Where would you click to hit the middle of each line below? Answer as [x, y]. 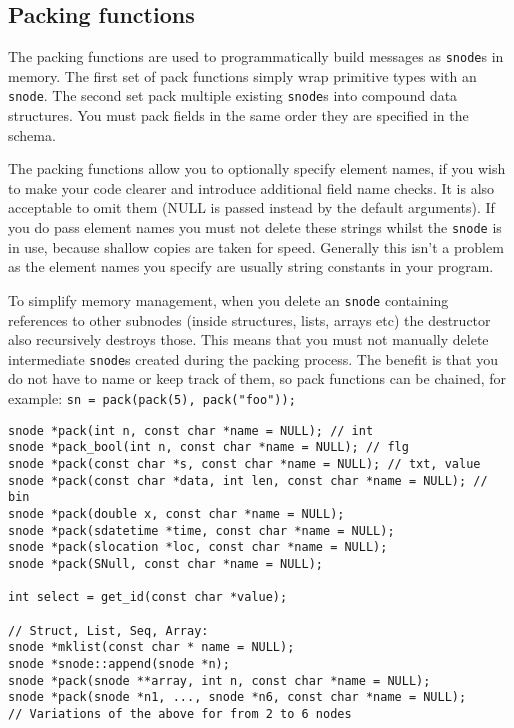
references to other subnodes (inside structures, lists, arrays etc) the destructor [249, 319]
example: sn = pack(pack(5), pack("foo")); [152, 398]
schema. [32, 134]
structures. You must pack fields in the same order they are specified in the [238, 115]
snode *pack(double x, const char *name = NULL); [176, 513]
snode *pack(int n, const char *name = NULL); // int [191, 430]
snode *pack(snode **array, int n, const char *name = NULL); [219, 680]
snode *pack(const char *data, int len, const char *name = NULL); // [248, 480]
